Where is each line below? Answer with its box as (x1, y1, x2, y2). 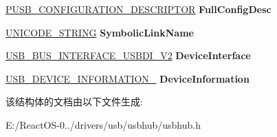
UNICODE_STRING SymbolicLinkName (5, 25, 194, 39)
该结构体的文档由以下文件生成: (5, 94, 143, 109)
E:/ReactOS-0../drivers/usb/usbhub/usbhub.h (5, 117, 201, 131)
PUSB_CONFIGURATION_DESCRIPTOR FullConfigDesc (5, 2, 272, 16)
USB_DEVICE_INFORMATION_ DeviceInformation (5, 71, 250, 85)
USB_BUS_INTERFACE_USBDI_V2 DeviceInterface (5, 48, 251, 63)
